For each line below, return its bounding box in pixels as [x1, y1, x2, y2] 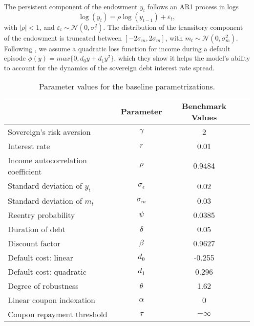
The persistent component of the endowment [4, 1, 138, 11]
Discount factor [8, 237, 61, 249]
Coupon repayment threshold [8, 308, 107, 320]
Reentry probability [8, 209, 75, 220]
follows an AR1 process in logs [148, 1, 239, 11]
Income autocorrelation [8, 154, 87, 166]
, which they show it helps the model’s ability [114, 53, 250, 63]
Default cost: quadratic [8, 265, 86, 277]
